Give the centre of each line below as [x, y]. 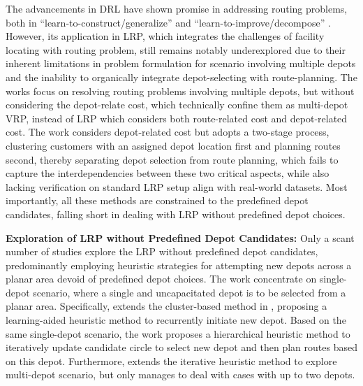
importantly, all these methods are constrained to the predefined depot [157, 200]
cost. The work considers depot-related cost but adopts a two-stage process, [168, 132]
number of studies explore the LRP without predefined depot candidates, [162, 251]
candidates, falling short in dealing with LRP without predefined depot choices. [176, 214]
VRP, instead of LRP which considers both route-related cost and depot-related [177, 118]
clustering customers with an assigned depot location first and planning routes [173, 145]
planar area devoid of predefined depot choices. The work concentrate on [161, 279]
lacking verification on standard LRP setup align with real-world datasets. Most [177, 186]
